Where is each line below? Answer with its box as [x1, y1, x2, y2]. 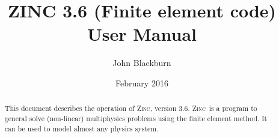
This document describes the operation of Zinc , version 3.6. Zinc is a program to [4, 103, 257, 113]
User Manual [87, 22, 197, 46]
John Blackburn [112, 56, 171, 69]
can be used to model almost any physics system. [4, 123, 159, 133]
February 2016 [115, 76, 168, 89]
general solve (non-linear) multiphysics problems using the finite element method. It [4, 113, 268, 123]
